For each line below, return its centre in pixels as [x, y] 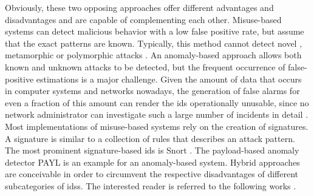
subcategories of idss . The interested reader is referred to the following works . [151, 185]
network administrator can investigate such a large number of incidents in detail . [157, 114]
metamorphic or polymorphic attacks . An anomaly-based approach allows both [153, 55]
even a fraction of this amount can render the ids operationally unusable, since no [157, 102]
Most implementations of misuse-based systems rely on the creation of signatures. [157, 126]
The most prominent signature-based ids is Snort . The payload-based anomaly [152, 150]
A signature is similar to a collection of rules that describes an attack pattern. [150, 138]
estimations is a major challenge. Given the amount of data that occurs [169, 79]
